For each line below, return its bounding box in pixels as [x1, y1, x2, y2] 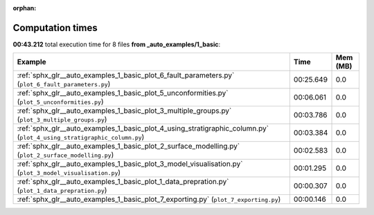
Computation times [12, 21, 98, 34]
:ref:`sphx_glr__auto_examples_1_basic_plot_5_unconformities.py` [17, 88, 229, 98]
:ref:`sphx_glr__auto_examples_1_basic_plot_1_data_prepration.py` [17, 177, 229, 187]
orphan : [12, 4, 37, 12]
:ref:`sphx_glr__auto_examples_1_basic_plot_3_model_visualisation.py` [17, 159, 243, 169]
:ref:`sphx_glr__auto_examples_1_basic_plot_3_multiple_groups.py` [17, 106, 232, 115]
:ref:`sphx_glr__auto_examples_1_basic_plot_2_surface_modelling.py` [17, 142, 240, 151]
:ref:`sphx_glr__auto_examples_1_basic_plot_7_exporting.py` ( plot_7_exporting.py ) [17, 194, 281, 204]
